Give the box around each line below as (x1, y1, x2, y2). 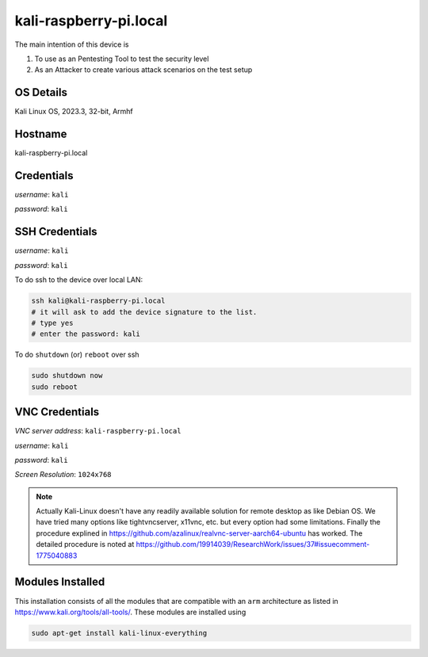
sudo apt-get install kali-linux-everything (31, 628, 208, 637)
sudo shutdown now (31, 371, 103, 380)
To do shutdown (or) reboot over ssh (14, 350, 139, 360)
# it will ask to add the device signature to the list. (31, 307, 258, 316)
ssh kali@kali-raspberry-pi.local (31, 296, 166, 305)
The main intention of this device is (14, 40, 129, 49)
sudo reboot (31, 382, 78, 392)
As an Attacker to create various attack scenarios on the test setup (34, 65, 253, 74)
